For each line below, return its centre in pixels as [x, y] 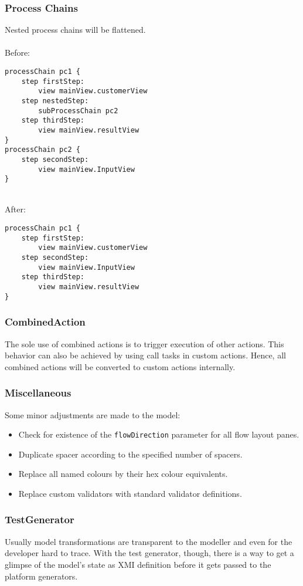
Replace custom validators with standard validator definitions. [130, 493]
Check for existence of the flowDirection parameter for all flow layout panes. [159, 434]
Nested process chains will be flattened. [75, 30]
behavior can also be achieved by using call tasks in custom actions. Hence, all [145, 355]
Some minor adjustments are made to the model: [93, 414]
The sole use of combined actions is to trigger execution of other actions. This [144, 343]
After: [15, 209]
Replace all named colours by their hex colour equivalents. [123, 474]
